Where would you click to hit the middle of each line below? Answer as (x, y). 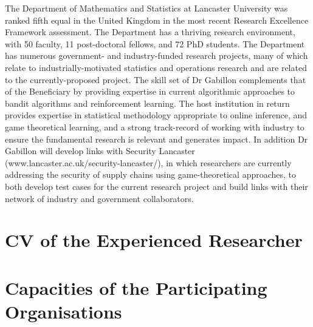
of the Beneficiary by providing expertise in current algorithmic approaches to (150, 91)
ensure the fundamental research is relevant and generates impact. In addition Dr (156, 139)
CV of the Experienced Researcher (154, 240)
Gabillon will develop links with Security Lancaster (100, 151)
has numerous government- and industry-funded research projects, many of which (156, 56)
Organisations (64, 311)
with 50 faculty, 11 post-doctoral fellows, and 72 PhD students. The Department (155, 43)
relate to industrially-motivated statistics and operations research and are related (156, 67)
